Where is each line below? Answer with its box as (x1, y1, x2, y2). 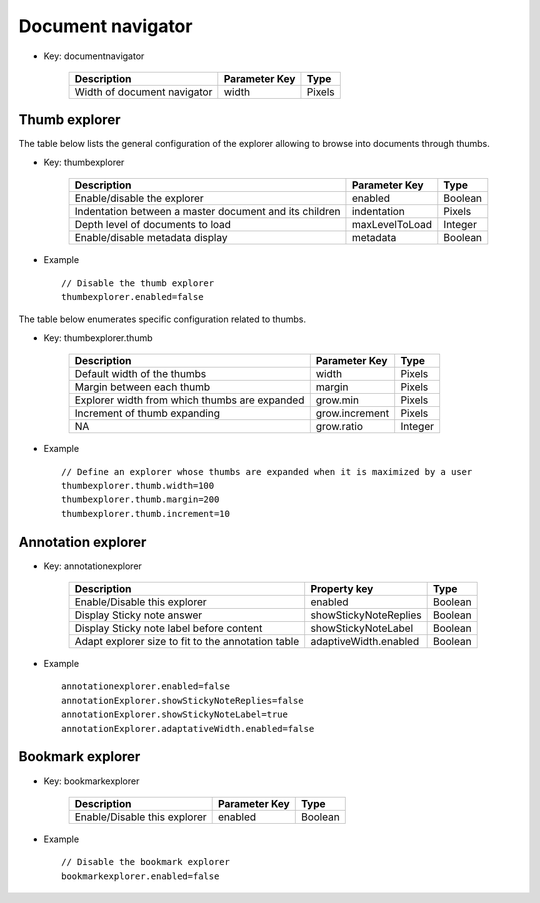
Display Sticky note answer (74, 608, 203, 622)
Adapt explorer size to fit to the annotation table (74, 635, 300, 649)
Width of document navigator (74, 85, 213, 99)
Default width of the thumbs (74, 367, 207, 381)
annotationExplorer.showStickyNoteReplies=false (61, 695, 304, 706)
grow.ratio (315, 420, 364, 434)
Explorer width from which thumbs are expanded (74, 393, 305, 407)
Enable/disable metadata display (74, 231, 228, 245)
